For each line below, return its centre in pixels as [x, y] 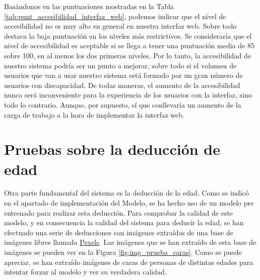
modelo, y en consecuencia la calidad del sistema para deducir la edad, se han [124, 222]
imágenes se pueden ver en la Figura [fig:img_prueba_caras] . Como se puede [123, 252]
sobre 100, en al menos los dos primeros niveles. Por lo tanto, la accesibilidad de [128, 55]
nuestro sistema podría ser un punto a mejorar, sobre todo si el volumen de [120, 65]
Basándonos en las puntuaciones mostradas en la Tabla [89, 6]
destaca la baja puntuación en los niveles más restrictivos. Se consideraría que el [128, 35]
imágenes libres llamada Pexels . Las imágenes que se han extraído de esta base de [130, 242]
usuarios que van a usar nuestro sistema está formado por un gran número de [123, 75]
